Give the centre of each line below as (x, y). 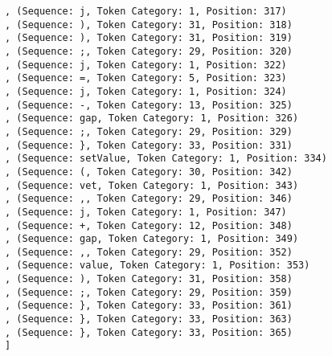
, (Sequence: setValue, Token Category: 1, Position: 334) (166, 159)
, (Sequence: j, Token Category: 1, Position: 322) (146, 65)
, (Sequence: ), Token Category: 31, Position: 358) (149, 279)
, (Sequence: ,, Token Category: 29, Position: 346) (149, 199)
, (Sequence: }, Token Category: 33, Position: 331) (149, 145)
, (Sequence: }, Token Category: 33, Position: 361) (149, 306)
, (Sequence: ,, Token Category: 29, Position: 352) (149, 252)
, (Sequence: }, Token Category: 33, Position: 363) (149, 319)
